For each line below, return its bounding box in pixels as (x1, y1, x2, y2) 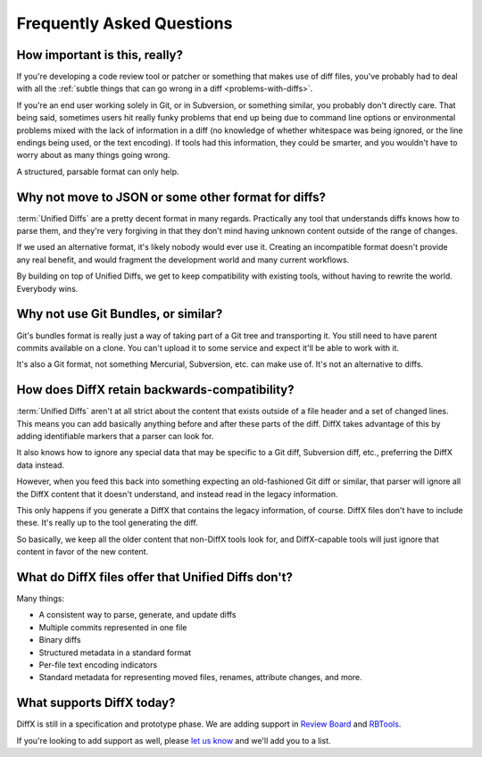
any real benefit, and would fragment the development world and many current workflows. (16, 254, 350, 265)
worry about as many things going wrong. (16, 150, 170, 161)
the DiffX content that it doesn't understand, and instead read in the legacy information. (16, 488, 338, 499)
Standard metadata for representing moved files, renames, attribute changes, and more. (38, 672, 363, 683)
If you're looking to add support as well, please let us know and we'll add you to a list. (16, 735, 331, 745)
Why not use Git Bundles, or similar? (16, 306, 223, 321)
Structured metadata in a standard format (38, 647, 192, 658)
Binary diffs (38, 635, 81, 645)
